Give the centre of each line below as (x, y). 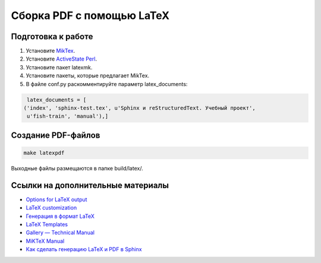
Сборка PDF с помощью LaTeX (90, 15)
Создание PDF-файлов (56, 135)
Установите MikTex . (51, 51)
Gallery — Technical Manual (60, 233)
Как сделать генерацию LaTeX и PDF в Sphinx (84, 249)
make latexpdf (44, 153)
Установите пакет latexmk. (59, 67)
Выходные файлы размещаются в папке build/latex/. (77, 168)
